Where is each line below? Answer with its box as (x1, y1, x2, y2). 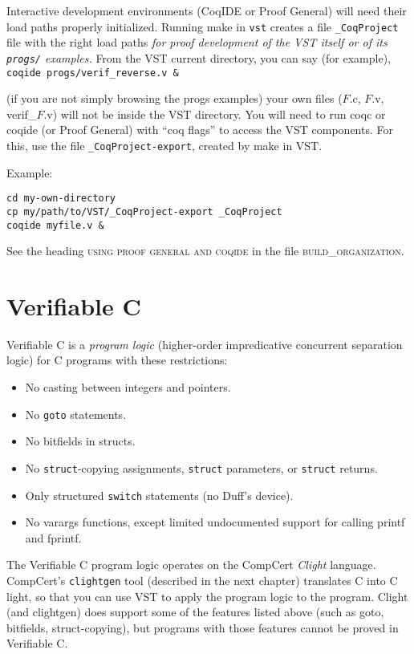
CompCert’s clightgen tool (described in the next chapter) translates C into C (6, 572, 398, 588)
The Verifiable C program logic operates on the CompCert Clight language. (6, 556, 376, 573)
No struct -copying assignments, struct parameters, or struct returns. (25, 459, 378, 476)
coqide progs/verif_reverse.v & (6, 67, 179, 79)
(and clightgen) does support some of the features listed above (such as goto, (6, 603, 384, 620)
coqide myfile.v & (6, 219, 104, 231)
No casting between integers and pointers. (25, 379, 231, 396)
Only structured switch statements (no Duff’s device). (25, 486, 294, 503)
